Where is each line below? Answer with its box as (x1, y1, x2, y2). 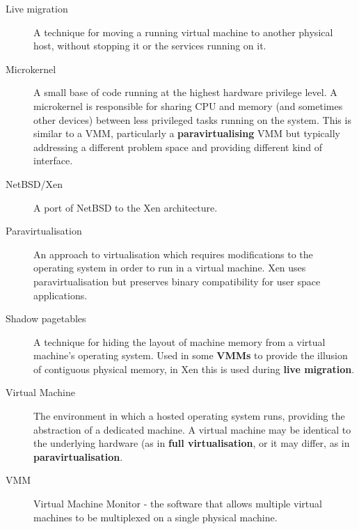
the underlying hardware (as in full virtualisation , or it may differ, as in (33, 436, 350, 450)
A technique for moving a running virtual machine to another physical (33, 24, 333, 39)
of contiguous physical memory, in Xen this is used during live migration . (33, 361, 355, 376)
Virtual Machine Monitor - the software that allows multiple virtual (33, 496, 322, 511)
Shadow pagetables (6, 311, 86, 326)
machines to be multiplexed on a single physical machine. (33, 510, 278, 524)
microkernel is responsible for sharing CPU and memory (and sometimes (33, 98, 343, 113)
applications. (33, 287, 88, 302)
